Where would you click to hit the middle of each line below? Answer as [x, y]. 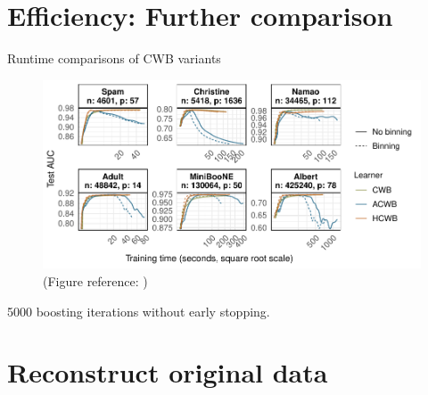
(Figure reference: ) [95, 281]
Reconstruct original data [168, 372]
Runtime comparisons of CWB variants [114, 58]
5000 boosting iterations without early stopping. [139, 311]
